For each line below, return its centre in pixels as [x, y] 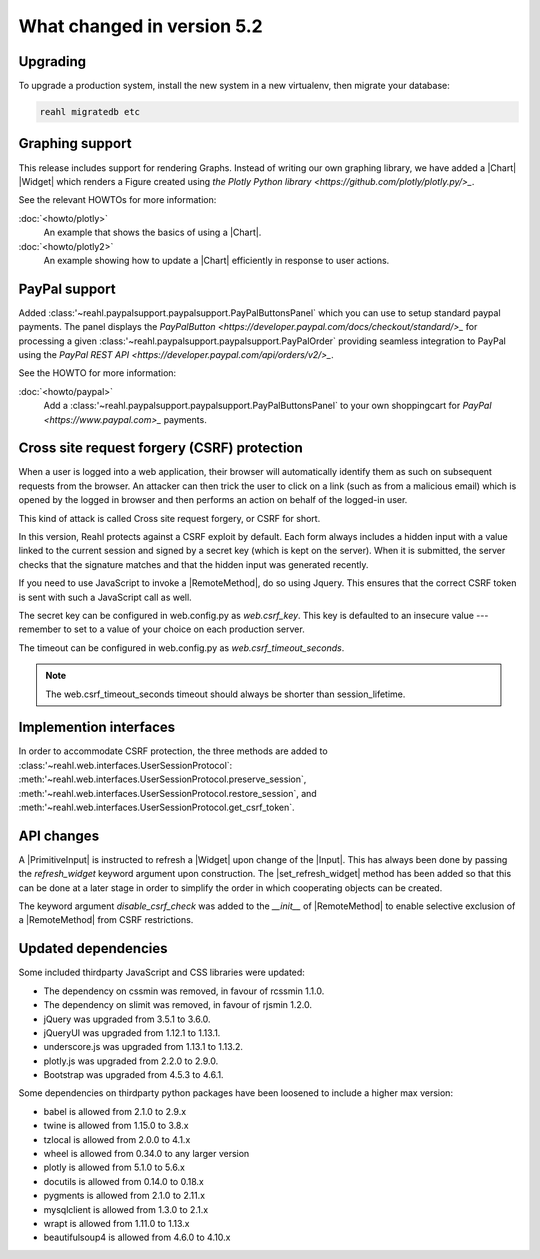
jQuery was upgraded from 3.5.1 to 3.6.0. [127, 1019]
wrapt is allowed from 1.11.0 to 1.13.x [116, 1223]
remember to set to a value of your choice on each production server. [161, 629]
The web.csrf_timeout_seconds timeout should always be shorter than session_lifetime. [225, 694]
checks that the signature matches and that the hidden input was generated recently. [193, 564]
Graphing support [75, 143]
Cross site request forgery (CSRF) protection [161, 448]
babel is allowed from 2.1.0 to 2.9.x [115, 1111]
